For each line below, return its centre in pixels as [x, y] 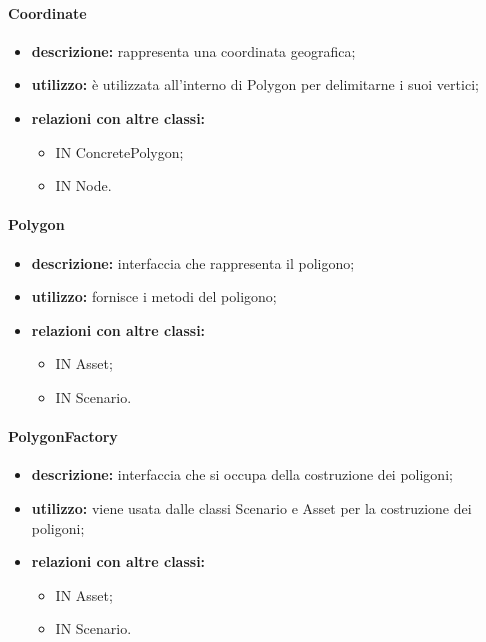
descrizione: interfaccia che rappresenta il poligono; [193, 262]
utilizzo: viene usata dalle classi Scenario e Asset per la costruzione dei [251, 507]
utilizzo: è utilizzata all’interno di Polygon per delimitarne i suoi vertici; [255, 84]
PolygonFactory [63, 436]
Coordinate [47, 12]
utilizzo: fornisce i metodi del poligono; [154, 296]
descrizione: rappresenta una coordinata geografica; [193, 50]
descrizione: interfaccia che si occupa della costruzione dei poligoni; [242, 474]
